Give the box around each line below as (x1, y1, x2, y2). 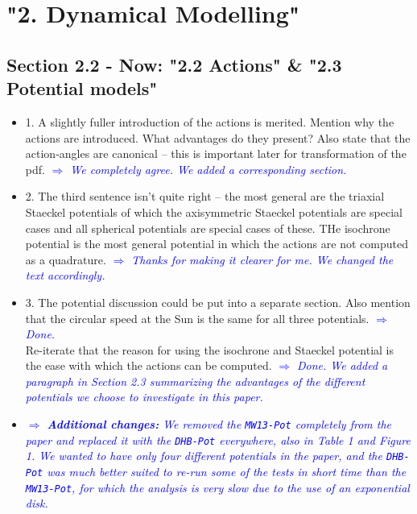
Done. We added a (297, 357, 388, 374)
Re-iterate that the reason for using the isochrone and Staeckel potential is (25, 341, 394, 358)
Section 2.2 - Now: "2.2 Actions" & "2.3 (6, 52, 342, 77)
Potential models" (6, 76, 158, 101)
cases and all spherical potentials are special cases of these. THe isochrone (25, 219, 390, 236)
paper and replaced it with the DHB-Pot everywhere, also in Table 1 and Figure (25, 431, 411, 448)
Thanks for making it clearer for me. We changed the (131, 251, 394, 267)
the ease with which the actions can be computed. (25, 357, 272, 374)
